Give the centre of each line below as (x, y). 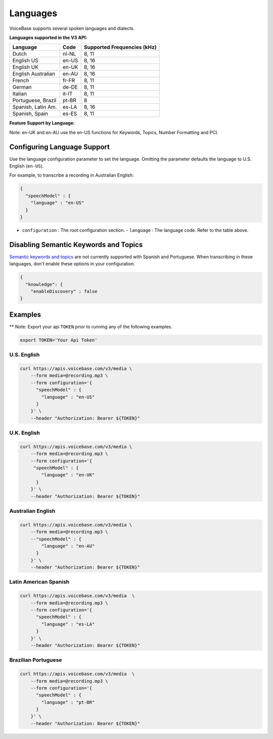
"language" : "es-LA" (68, 624)
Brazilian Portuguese (36, 660)
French (21, 80)
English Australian (34, 74)
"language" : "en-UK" (68, 475)
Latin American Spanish (39, 582)
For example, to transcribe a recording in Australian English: (72, 175)
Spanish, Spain (30, 114)
